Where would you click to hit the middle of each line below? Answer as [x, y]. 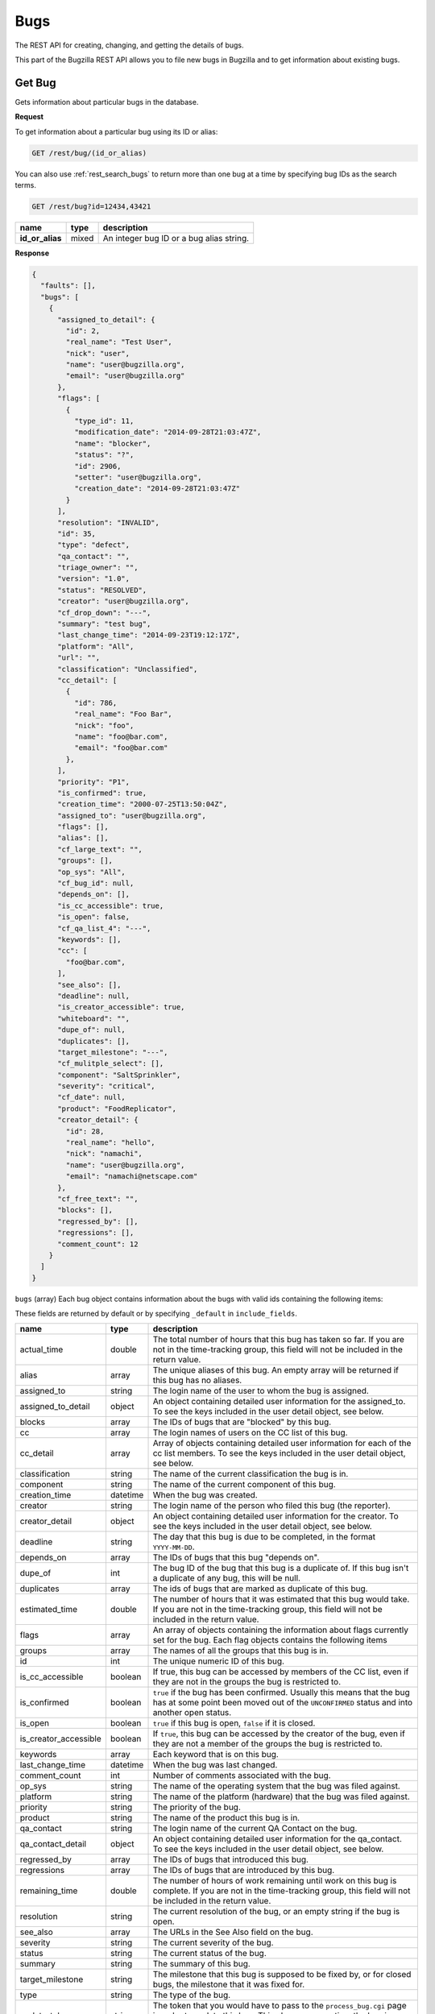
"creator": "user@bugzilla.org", [123, 601]
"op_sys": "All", [92, 872]
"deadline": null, [94, 996]
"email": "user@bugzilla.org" [125, 376]
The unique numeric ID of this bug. [219, 1661]
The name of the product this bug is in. [226, 1818]
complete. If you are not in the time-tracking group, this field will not [282, 1891]
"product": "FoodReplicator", [117, 1109]
